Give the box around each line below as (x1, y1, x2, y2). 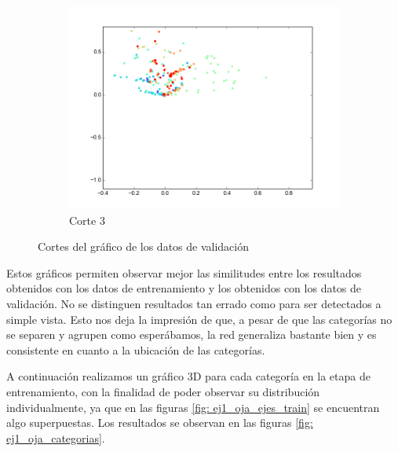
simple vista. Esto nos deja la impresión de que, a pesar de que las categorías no (6, 311, 393, 327)
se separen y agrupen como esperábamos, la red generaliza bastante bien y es (6, 326, 377, 343)
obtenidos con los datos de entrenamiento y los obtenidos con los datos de (6, 280, 362, 296)
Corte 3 (69, 211, 105, 228)
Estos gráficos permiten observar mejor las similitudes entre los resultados (6, 264, 362, 281)
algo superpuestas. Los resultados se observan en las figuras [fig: (6, 414, 313, 431)
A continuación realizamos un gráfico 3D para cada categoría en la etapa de (6, 368, 371, 384)
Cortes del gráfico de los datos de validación (38, 238, 250, 255)
